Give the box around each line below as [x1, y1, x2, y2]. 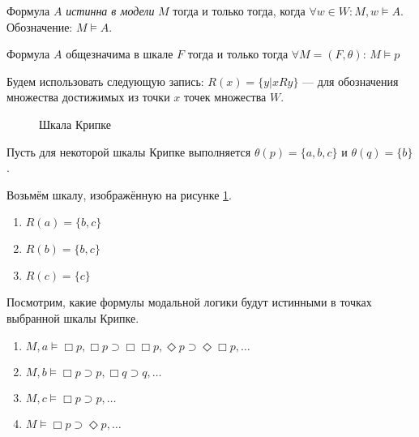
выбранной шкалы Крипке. [6, 309, 139, 326]
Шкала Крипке [39, 115, 111, 132]
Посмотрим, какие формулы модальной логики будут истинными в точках [6, 293, 372, 311]
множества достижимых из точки [6, 88, 170, 105]
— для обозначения [302, 72, 399, 89]
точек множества [184, 88, 267, 105]
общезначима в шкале [66, 45, 173, 62]
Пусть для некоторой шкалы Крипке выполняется [6, 143, 251, 160]
